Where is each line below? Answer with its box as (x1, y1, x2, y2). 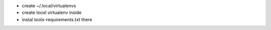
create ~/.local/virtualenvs (22, 3, 76, 8)
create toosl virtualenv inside (22, 10, 82, 16)
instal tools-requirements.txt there (22, 16, 92, 22)
